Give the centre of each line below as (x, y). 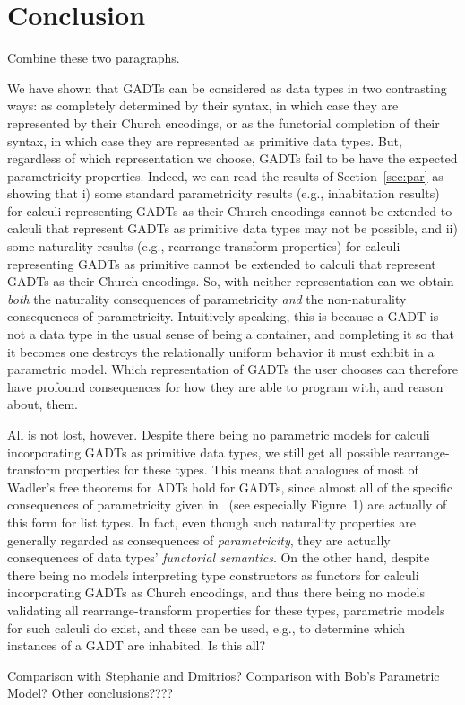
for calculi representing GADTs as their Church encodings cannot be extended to (230, 210)
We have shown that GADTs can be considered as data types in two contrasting (227, 87)
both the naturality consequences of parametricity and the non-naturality (207, 298)
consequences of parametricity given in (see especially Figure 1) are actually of (227, 505)
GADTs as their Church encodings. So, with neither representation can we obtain (231, 281)
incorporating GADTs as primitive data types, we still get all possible (198, 452)
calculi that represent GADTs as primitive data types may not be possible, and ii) (232, 228)
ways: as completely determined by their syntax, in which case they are (203, 105)
